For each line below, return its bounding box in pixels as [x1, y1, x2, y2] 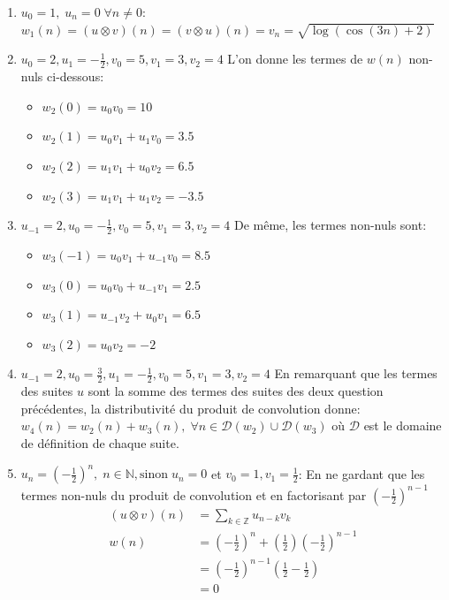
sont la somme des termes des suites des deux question [88, 382, 384, 400]
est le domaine [363, 416, 442, 435]
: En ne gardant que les [298, 464, 425, 482]
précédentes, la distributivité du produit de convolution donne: [20, 399, 361, 417]
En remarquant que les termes [274, 364, 438, 383]
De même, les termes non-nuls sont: [233, 216, 427, 234]
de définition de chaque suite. [20, 433, 179, 452]
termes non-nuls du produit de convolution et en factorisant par [20, 485, 367, 504]
